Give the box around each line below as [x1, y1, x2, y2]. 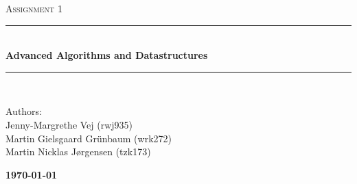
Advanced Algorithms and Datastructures [5, 48, 208, 62]
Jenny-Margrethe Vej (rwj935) [5, 117, 133, 131]
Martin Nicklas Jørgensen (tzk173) [5, 144, 151, 159]
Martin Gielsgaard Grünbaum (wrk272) [5, 131, 172, 145]
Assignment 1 [5, 1, 62, 15]
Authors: [5, 104, 43, 118]
